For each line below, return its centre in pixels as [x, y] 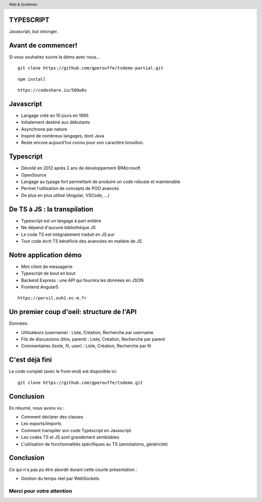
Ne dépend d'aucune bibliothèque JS [58, 228]
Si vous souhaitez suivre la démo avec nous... [55, 57]
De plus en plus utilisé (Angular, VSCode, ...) [65, 195]
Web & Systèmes [23, 4]
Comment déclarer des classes [52, 417]
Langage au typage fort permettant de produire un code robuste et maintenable [101, 182]
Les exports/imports [41, 424]
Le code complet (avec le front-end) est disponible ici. [63, 371]
